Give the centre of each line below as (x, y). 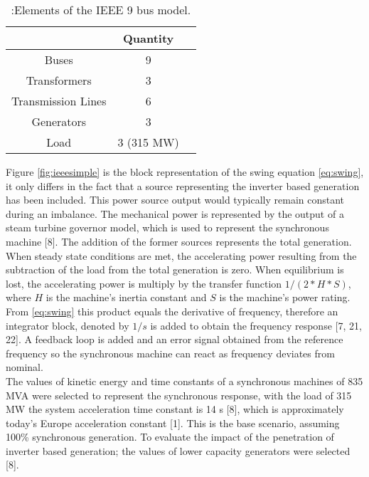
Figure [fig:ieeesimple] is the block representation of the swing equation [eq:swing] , (185, 172)
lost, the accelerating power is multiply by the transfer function (144, 283)
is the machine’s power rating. (285, 297)
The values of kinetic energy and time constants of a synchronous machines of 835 (184, 381)
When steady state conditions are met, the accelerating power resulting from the (181, 255)
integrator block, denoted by (68, 325)
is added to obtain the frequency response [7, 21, (256, 325)
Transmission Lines (59, 101)
